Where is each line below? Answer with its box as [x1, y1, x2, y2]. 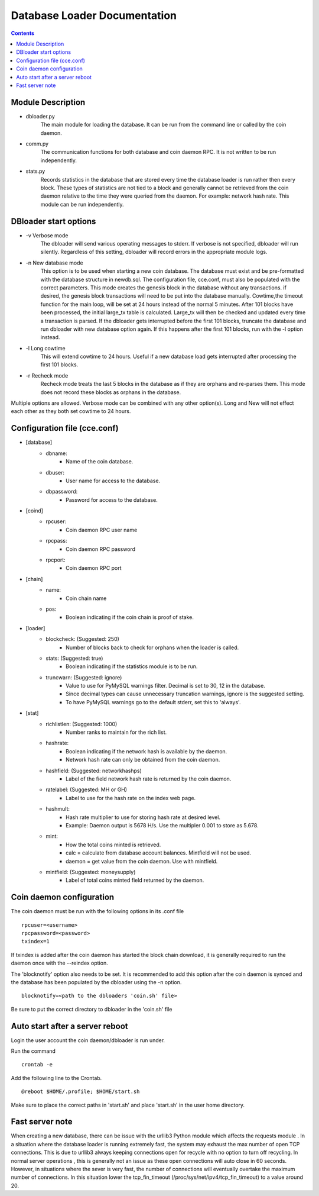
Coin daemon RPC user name [66, 526, 138, 533]
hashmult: [45, 805, 70, 813]
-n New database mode [25, 259, 83, 266]
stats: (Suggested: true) [45, 655, 103, 662]
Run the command [11, 1047, 56, 1055]
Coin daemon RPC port [66, 565, 122, 572]
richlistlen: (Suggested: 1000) [45, 720, 118, 727]
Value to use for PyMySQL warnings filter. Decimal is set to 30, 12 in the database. [66, 682, 265, 689]
